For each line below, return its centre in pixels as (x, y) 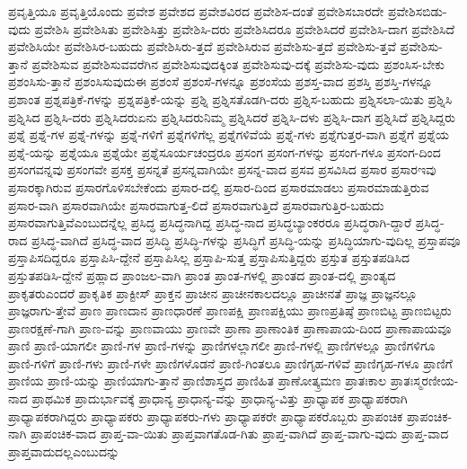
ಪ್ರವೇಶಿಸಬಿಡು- (417, 11)
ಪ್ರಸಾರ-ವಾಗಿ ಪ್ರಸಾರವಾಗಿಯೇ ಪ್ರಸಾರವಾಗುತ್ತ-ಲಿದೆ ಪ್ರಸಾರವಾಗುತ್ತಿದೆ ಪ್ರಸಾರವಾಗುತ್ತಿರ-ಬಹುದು (196, 204)
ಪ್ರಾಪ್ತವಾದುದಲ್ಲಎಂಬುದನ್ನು (64, 451)
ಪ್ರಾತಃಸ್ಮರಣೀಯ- (424, 381)
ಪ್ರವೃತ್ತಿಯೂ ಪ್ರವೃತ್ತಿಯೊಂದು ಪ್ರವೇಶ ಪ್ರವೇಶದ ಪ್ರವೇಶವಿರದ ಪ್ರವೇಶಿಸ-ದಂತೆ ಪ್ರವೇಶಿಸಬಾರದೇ (196, 11)
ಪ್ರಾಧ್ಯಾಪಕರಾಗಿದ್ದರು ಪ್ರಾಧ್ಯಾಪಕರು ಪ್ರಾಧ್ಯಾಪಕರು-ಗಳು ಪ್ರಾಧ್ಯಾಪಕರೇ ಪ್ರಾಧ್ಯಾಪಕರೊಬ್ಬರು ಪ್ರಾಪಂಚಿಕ (206, 416)
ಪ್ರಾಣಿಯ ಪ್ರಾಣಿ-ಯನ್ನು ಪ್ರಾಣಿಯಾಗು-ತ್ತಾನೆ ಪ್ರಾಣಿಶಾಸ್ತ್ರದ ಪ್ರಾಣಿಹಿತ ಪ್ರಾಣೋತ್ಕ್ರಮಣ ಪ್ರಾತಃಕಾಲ (198, 381)
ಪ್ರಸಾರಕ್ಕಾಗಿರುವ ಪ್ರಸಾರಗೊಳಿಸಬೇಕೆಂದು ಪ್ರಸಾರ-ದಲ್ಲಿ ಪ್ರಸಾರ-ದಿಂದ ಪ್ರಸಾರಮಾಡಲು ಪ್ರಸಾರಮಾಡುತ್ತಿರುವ (219, 186)
